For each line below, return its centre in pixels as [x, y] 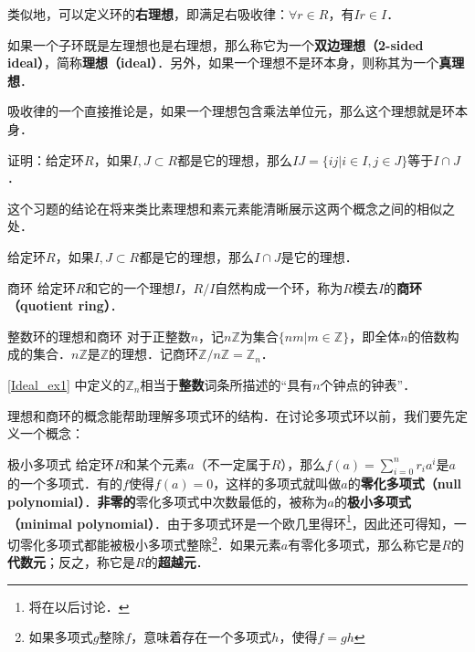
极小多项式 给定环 [61, 463]
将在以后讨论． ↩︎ [79, 606]
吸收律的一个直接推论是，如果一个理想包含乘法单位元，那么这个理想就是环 [231, 111]
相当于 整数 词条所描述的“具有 [227, 384]
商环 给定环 [42, 287]
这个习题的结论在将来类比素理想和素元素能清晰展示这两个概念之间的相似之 [231, 208]
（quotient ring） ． [65, 305]
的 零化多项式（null [405, 484]
